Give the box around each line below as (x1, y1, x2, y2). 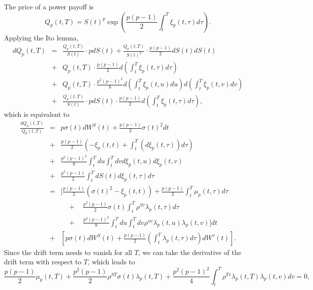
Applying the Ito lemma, (4, 32, 79, 42)
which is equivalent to (4, 109, 70, 119)
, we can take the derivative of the (138, 247, 242, 257)
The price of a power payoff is (4, 1, 94, 11)
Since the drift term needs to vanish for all (4, 247, 132, 257)
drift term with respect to (4, 256, 82, 267)
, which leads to (88, 256, 135, 267)
